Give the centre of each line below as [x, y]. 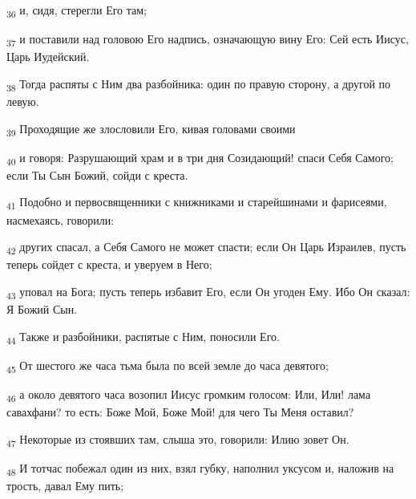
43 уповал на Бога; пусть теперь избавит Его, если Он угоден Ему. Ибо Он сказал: [208, 292]
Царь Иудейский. [48, 57]
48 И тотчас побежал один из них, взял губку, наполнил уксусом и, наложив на [200, 469]
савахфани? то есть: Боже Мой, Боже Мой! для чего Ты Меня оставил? [180, 411]
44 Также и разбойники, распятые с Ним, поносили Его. [143, 337]
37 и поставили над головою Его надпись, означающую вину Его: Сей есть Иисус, [208, 40]
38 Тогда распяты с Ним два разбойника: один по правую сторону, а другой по [199, 84]
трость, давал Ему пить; [65, 485]
